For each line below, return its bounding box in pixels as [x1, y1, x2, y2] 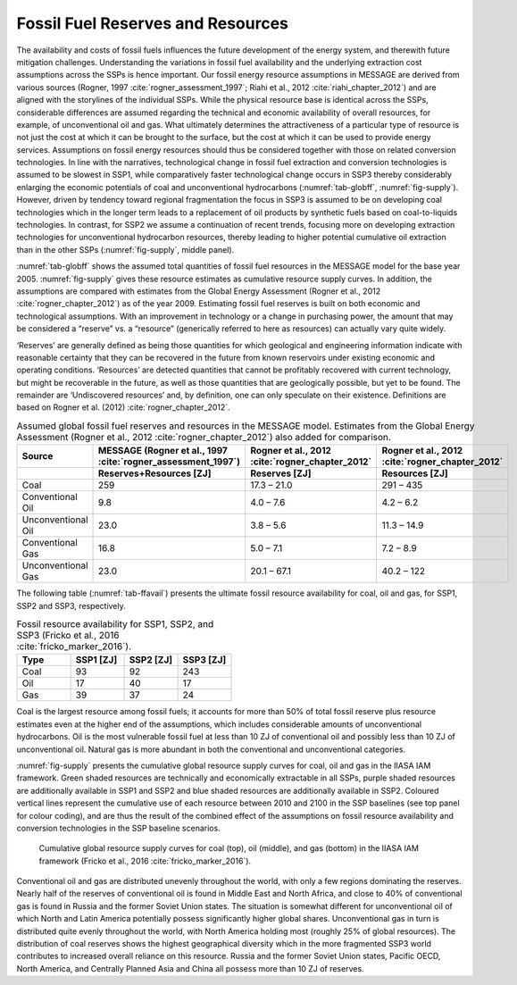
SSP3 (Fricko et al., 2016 [16, 630, 120, 642]
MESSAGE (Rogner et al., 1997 [98, 445, 228, 457]
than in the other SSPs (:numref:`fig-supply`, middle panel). [16, 244, 235, 255]
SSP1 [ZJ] [75, 654, 118, 666]
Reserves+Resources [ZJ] [98, 467, 212, 480]
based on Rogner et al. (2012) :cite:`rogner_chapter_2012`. [16, 402, 231, 413]
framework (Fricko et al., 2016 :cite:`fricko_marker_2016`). [38, 856, 252, 866]
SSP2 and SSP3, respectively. [16, 600, 127, 611]
